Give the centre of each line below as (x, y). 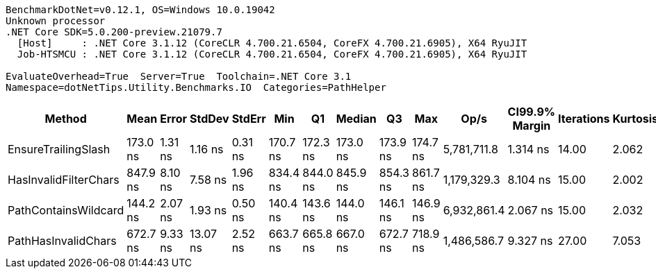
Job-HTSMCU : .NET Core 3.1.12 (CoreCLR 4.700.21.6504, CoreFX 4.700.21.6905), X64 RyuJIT (272, 54)
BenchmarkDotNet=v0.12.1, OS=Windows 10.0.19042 (140, 10)
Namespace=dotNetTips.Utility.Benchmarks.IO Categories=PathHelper (196, 87)
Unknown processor (56, 21)
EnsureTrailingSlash (59, 149)
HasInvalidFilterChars (64, 180)
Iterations (584, 119)
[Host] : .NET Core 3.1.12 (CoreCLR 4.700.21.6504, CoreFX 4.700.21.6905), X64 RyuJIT (272, 43)
